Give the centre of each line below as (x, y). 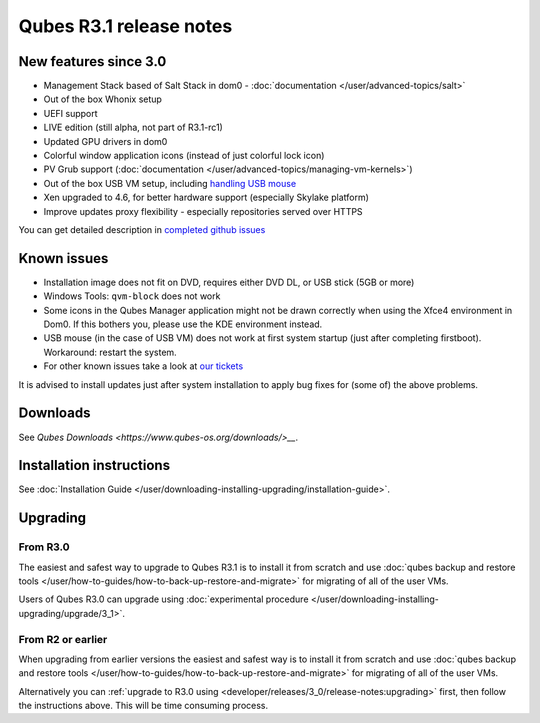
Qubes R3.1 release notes (125, 26)
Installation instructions (94, 465)
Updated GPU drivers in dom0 (105, 141)
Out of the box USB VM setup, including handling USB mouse (170, 183)
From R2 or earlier (63, 639)
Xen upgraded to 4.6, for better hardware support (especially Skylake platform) (206, 197)
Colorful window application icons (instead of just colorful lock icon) (184, 156)
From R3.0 (44, 547)
